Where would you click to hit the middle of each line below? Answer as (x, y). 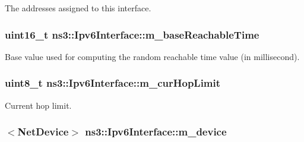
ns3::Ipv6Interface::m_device (156, 132)
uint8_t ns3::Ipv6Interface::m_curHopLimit (113, 83)
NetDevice (43, 132)
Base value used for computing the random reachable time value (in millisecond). (152, 56)
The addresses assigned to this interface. (78, 8)
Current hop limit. (38, 105)
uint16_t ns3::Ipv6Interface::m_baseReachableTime (132, 34)
